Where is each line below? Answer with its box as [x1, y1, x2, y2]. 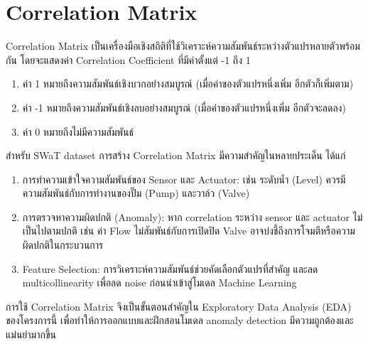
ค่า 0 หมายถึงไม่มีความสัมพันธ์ [22, 124, 134, 139]
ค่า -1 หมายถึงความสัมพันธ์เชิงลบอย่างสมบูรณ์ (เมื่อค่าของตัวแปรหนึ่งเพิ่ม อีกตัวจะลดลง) [22, 100, 346, 114]
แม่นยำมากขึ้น [6, 327, 56, 342]
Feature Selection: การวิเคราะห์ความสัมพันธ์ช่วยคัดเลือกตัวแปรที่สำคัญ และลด [22, 261, 318, 276]
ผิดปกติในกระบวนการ [22, 237, 104, 252]
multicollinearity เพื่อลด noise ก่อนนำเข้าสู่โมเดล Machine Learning [22, 275, 297, 290]
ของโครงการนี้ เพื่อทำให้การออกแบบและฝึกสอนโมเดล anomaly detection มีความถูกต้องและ [6, 313, 354, 328]
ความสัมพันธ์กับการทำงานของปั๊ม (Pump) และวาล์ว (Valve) [22, 186, 250, 200]
